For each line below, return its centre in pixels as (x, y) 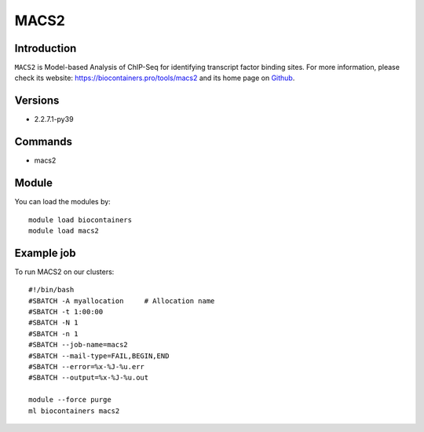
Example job (45, 253)
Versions (37, 101)
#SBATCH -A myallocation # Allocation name (122, 301)
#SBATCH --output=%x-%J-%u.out (89, 378)
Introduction (46, 48)
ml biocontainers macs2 (74, 411)
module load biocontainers (80, 220)
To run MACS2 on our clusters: (64, 272)
